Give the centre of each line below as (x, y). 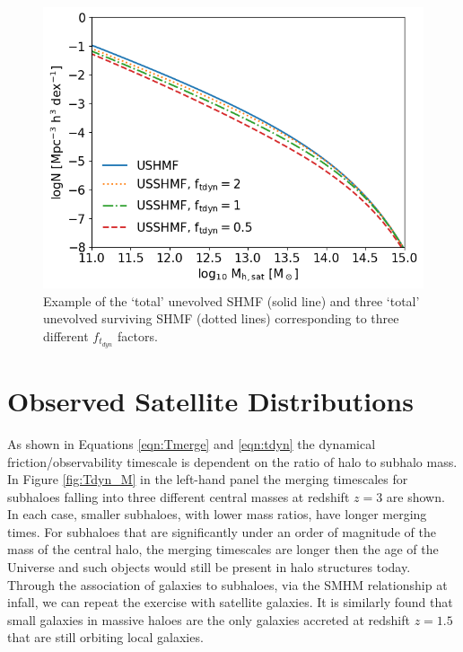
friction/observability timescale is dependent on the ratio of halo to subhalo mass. (232, 461)
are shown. (415, 496)
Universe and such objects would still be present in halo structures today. (209, 567)
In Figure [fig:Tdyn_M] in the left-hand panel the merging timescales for (208, 479)
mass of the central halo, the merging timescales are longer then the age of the (223, 549)
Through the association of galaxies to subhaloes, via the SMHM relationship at (227, 584)
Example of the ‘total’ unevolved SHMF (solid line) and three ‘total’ (231, 300)
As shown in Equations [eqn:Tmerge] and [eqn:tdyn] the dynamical (192, 443)
